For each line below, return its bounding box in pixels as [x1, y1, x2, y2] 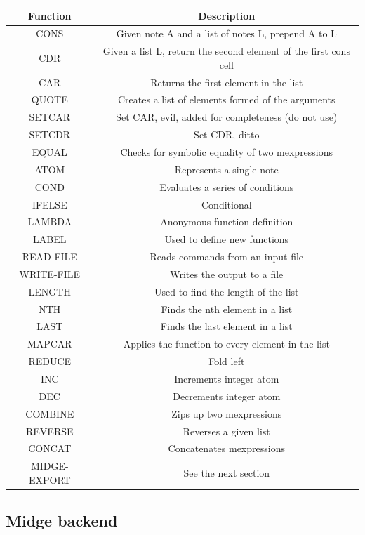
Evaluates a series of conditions [159, 179, 294, 194]
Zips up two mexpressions [171, 406, 282, 421]
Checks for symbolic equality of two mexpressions [120, 145, 333, 159]
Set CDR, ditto [194, 127, 260, 142]
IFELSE [32, 197, 67, 211]
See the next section [183, 465, 270, 480]
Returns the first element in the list [150, 74, 303, 89]
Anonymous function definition [160, 214, 293, 229]
